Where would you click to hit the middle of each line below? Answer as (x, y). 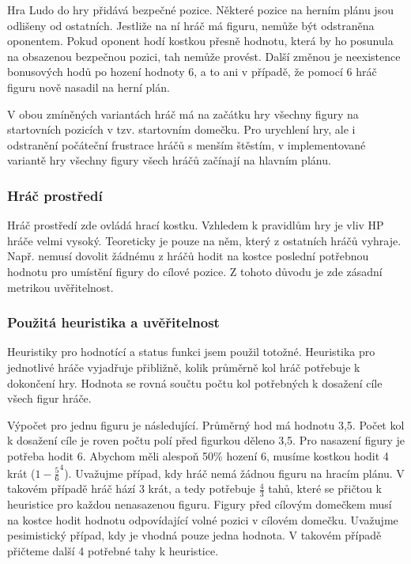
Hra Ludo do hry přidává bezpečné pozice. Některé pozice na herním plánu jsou (200, 9)
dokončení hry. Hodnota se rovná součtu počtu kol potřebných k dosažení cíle (195, 382)
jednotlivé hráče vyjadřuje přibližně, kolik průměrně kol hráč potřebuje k (184, 367)
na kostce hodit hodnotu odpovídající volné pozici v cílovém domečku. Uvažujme (203, 519)
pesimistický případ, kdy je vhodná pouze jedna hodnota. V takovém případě (194, 535)
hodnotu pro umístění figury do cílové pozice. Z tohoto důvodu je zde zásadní (195, 271)
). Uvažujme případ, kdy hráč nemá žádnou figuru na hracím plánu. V (234, 473)
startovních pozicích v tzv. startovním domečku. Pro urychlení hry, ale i (181, 129)
